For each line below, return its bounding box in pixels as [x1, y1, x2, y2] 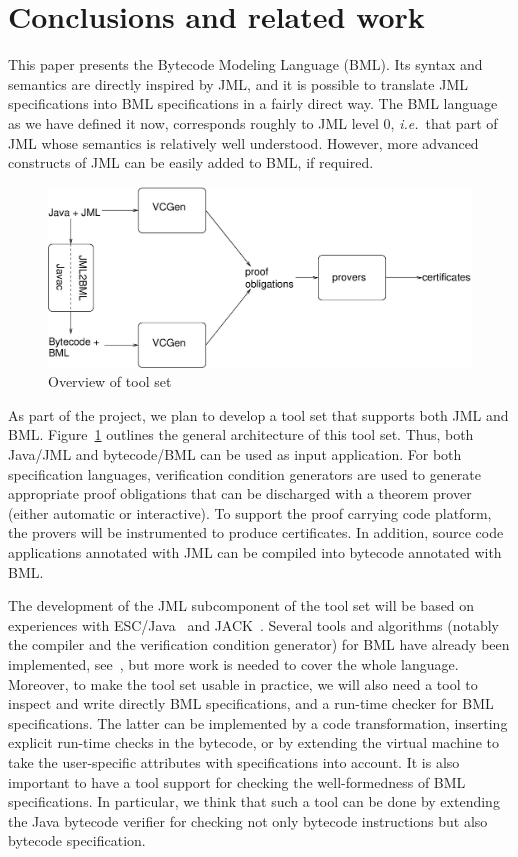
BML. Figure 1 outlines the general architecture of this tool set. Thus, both [8, 424, 474, 445]
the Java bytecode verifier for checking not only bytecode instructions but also [8, 810, 488, 831]
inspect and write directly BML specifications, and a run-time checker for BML [8, 693, 494, 714]
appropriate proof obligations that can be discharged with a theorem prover [8, 483, 472, 504]
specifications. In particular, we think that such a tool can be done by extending [8, 791, 500, 812]
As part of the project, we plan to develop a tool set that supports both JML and [8, 404, 509, 425]
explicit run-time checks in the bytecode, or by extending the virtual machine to [8, 732, 499, 753]
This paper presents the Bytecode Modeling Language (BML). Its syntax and [8, 54, 483, 75]
